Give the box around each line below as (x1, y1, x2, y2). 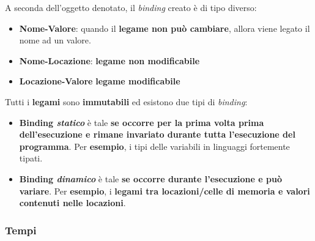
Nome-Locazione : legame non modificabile (19, 54, 200, 67)
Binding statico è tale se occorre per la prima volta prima (19, 116, 264, 128)
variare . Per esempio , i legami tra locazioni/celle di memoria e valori (19, 184, 310, 197)
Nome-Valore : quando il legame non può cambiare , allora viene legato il (19, 21, 310, 34)
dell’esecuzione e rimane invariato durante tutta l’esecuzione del (19, 128, 295, 141)
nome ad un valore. (19, 34, 91, 46)
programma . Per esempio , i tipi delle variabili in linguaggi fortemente (19, 139, 290, 152)
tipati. (19, 152, 43, 165)
